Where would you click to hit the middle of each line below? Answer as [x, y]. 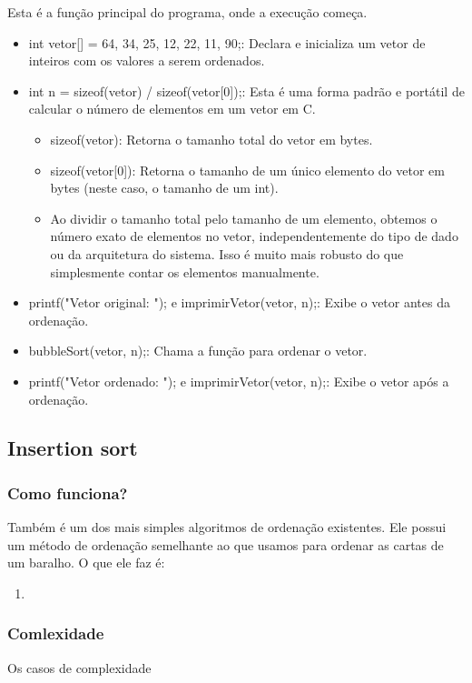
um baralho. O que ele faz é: [86, 562]
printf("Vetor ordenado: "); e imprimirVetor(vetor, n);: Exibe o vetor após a [239, 381]
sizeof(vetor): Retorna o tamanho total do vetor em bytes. [211, 139]
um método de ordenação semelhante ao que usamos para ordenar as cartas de [226, 544]
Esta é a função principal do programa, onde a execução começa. [187, 12]
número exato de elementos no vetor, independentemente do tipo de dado [254, 236]
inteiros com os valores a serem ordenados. [147, 60]
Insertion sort [73, 448]
